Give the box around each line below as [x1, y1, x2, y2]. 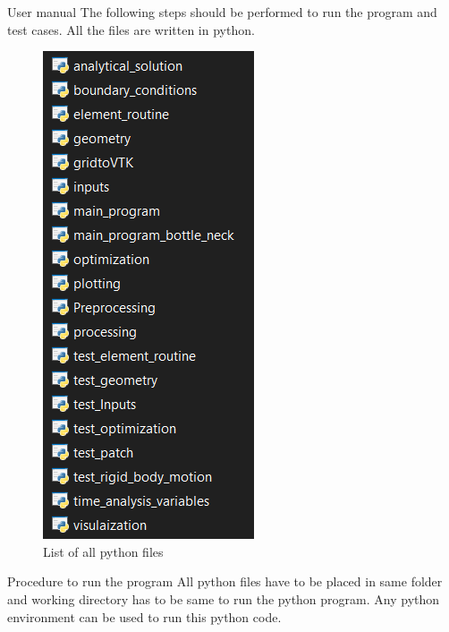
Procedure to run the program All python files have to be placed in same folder [7, 572, 443, 591]
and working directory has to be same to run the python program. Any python [7, 589, 440, 608]
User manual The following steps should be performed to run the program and [7, 3, 437, 21]
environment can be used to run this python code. [7, 607, 282, 626]
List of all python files [43, 542, 164, 560]
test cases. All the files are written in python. [7, 20, 255, 38]
